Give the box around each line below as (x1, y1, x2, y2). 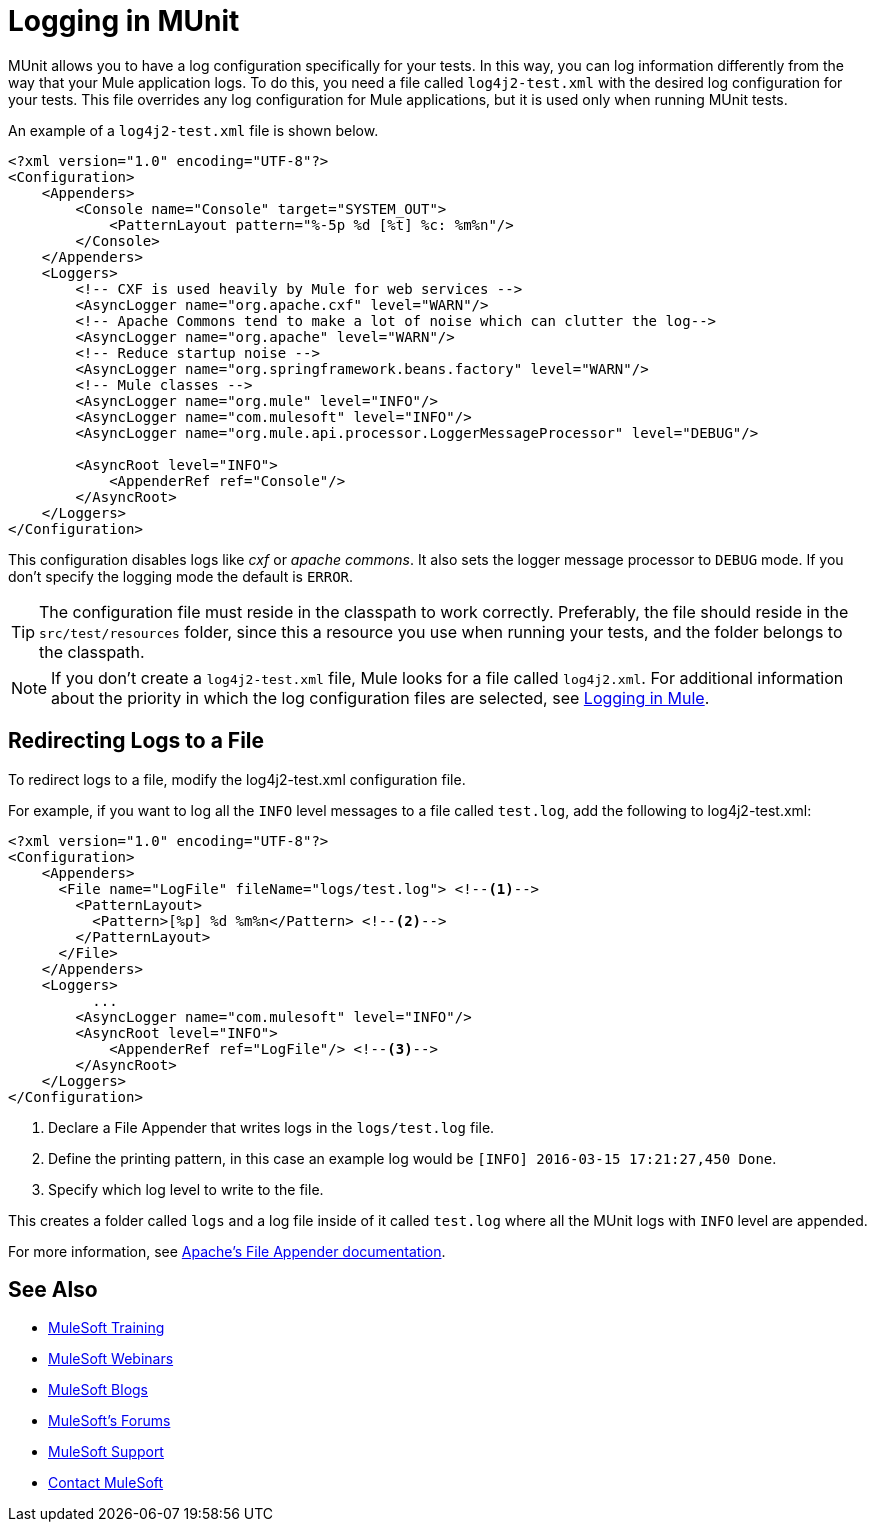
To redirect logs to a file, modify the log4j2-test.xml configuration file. (8, 770, 466, 788)
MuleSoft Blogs (48, 1381, 148, 1399)
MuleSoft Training (48, 1319, 165, 1337)
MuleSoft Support (48, 1443, 164, 1461)
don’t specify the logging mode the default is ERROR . (8, 567, 354, 585)
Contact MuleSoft (48, 1474, 164, 1492)
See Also (8, 1277, 98, 1303)
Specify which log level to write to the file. (48, 1180, 324, 1198)
